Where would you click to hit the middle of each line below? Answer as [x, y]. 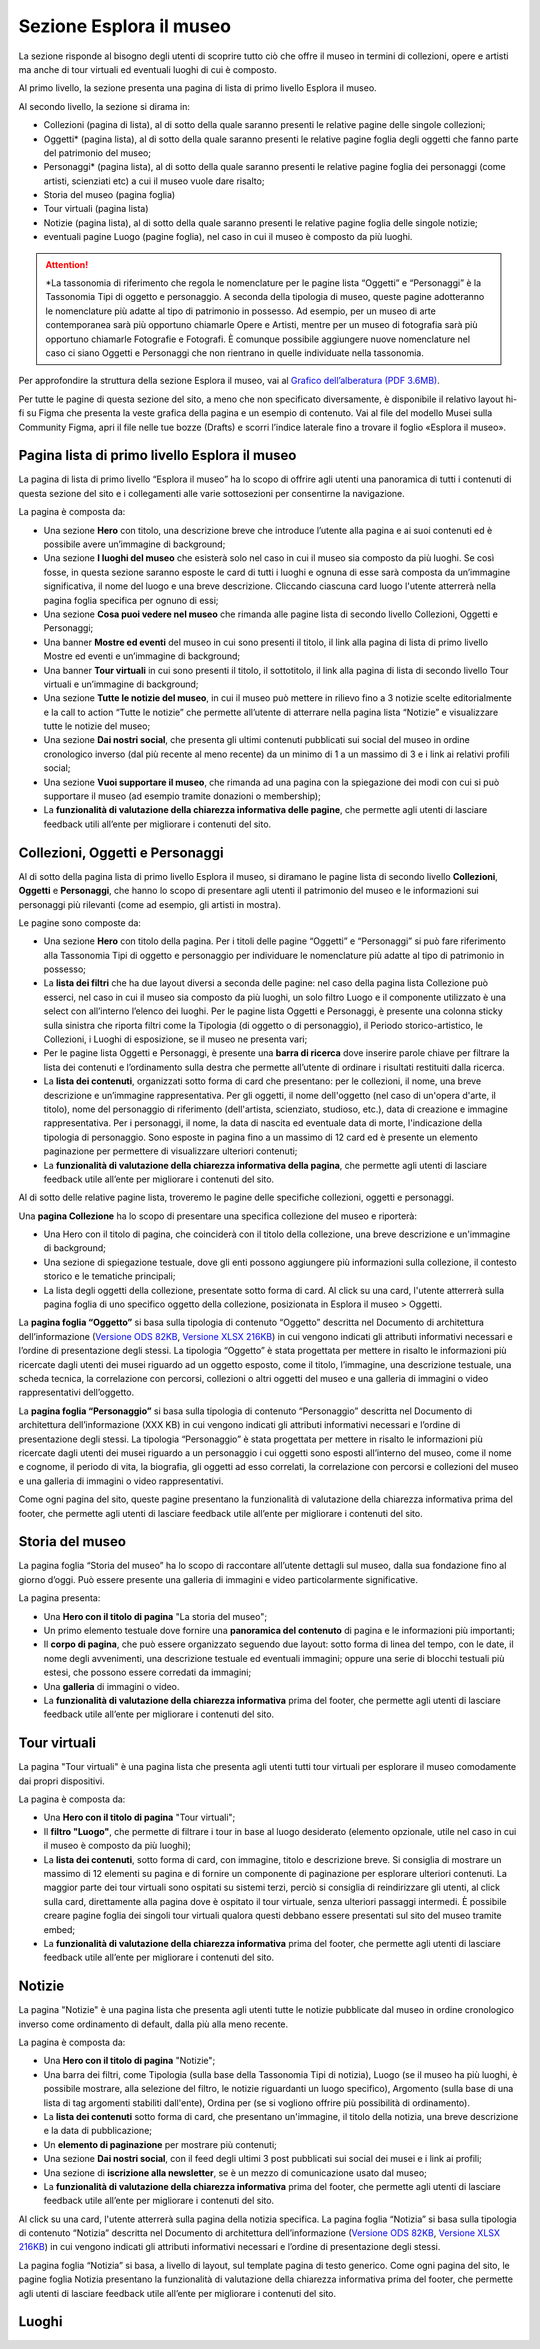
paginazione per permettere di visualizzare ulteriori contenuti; [170, 1151]
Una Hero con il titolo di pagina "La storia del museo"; [155, 1616]
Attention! [67, 264]
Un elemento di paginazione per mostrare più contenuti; [160, 2144]
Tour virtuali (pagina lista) [96, 209]
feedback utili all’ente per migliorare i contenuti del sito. [157, 824]
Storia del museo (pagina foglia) [109, 195]
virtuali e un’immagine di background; [121, 684]
